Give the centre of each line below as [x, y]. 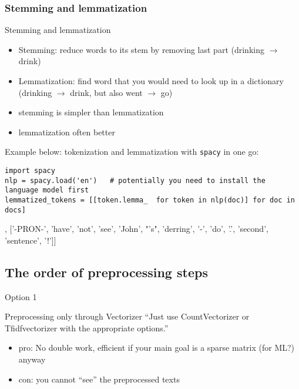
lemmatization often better [67, 132]
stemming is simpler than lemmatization [91, 112]
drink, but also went [106, 92]
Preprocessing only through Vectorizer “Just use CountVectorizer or [127, 316]
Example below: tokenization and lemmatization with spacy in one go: [132, 152]
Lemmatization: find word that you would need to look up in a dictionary [151, 81]
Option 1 [21, 296]
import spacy [30, 171]
